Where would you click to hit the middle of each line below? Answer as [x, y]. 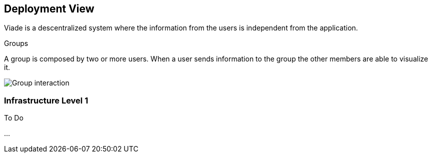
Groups [16, 43]
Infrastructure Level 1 [46, 100]
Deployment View [49, 9]
